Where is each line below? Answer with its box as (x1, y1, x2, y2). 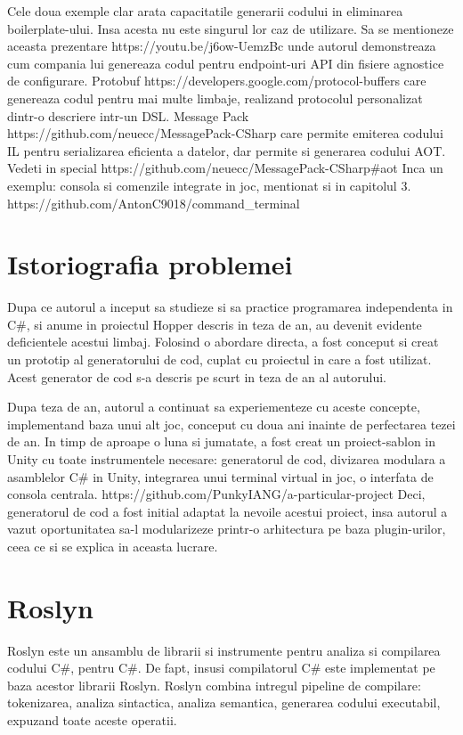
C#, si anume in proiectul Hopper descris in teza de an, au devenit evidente (7, 314, 422, 333)
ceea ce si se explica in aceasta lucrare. (7, 536, 218, 555)
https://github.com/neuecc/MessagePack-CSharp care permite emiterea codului (7, 124, 443, 143)
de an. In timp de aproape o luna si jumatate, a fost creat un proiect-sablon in (7, 432, 436, 451)
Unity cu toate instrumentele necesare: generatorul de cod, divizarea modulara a (7, 450, 446, 468)
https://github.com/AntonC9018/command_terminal (7, 193, 300, 212)
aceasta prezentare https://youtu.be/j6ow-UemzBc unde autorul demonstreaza (7, 37, 436, 55)
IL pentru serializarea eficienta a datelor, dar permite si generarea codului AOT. (7, 141, 446, 159)
